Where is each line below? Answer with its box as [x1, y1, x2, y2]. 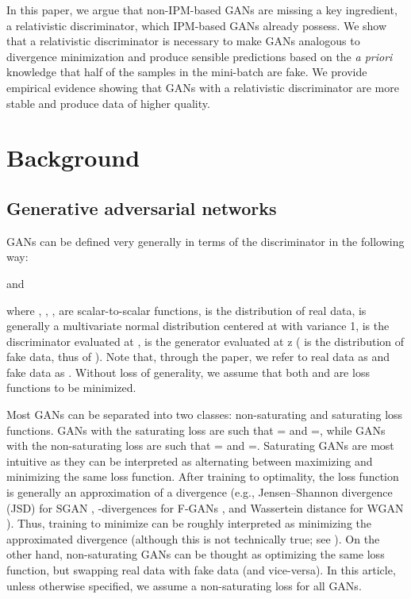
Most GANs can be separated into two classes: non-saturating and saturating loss [6, 406, 403, 423]
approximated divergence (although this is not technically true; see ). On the [6, 530, 380, 547]
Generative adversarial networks [6, 195, 277, 220]
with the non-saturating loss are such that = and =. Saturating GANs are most [6, 437, 394, 454]
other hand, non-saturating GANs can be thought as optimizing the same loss [6, 546, 385, 563]
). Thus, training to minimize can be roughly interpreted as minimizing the [6, 515, 371, 532]
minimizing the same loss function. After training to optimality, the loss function [6, 468, 399, 485]
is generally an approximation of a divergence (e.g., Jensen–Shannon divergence [6, 484, 393, 501]
